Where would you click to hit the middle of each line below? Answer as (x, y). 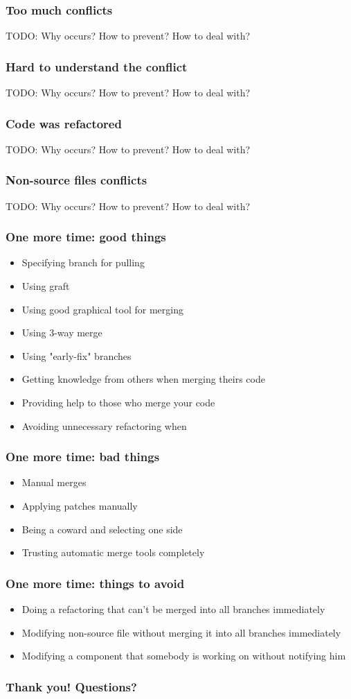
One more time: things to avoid (95, 583)
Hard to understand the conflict (97, 66)
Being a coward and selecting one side (102, 529)
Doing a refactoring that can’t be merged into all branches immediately (173, 609)
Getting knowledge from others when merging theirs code (143, 379)
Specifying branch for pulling (83, 262)
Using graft (46, 286)
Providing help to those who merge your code (118, 403)
